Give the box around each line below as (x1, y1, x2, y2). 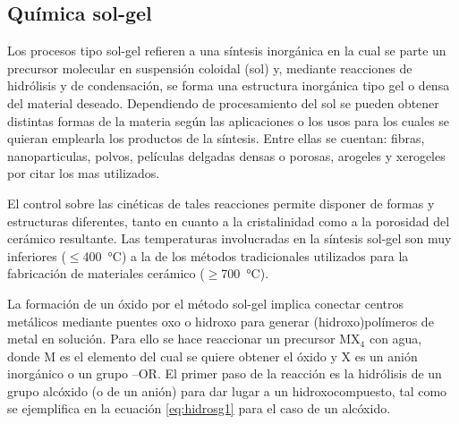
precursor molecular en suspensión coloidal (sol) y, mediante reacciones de (7, 58, 412, 77)
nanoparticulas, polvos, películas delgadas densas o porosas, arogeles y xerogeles (7, 146, 446, 165)
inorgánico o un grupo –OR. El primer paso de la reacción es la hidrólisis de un (7, 364, 442, 383)
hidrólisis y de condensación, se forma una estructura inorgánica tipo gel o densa (7, 76, 450, 95)
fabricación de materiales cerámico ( (7, 264, 205, 283)
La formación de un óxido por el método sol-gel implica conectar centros (7, 293, 404, 312)
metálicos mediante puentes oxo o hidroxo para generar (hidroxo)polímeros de (7, 311, 434, 330)
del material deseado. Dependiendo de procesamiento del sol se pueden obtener (7, 93, 439, 112)
